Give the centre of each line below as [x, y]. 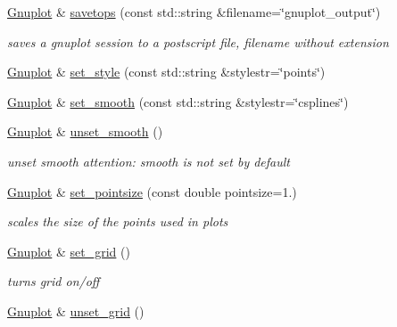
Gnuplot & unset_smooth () [85, 131]
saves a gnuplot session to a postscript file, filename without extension [198, 41]
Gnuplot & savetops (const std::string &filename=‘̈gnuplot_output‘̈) [194, 12]
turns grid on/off [54, 281]
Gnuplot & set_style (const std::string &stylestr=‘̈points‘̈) [166, 72]
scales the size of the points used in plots [118, 221]
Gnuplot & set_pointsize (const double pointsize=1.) [152, 191]
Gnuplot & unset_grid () [76, 311]
